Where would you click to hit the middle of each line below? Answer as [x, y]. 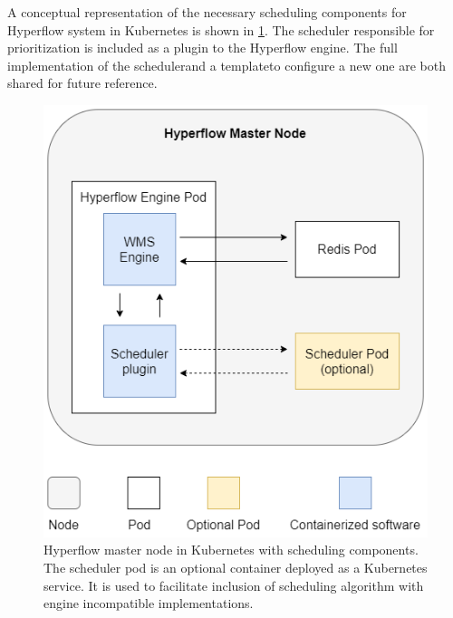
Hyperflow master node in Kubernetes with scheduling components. [231, 550]
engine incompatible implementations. [149, 603]
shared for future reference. [82, 83]
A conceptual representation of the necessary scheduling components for [207, 12]
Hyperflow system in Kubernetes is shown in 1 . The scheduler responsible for [221, 29]
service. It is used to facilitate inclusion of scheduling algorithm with [234, 585]
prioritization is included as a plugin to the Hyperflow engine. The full [202, 48]
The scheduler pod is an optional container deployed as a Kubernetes [236, 568]
